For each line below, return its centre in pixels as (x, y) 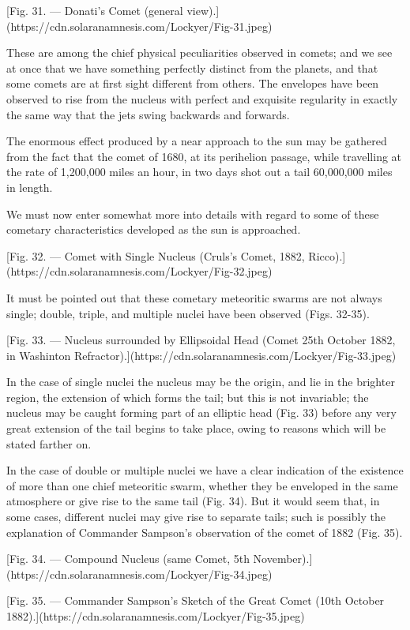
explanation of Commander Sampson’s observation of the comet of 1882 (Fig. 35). (205, 532)
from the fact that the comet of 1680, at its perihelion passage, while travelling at (204, 156)
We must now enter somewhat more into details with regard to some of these (193, 214)
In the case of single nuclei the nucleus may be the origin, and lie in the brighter (201, 382)
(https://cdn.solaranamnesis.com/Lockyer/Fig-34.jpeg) (139, 574)
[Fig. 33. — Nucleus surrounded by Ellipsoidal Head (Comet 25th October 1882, (201, 340)
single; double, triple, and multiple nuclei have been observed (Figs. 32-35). (188, 313)
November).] (283, 559)
